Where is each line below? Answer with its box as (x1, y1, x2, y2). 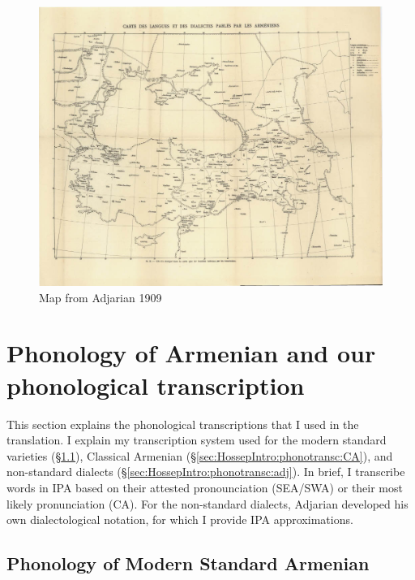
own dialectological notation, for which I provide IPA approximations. (6, 511, 353, 528)
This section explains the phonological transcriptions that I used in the (6, 415, 359, 432)
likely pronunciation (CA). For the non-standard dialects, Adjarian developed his (6, 495, 409, 512)
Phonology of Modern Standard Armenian (6, 551, 370, 576)
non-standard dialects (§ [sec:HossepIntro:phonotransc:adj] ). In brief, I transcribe (6, 463, 405, 480)
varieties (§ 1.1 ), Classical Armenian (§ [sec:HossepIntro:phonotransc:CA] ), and (6, 447, 393, 464)
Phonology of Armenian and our (6, 336, 376, 370)
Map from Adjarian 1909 (39, 288, 162, 305)
